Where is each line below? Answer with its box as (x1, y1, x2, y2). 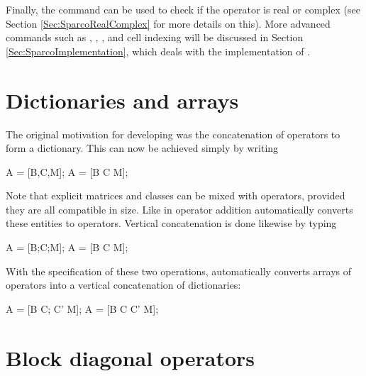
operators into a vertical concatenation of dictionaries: (6, 277, 241, 292)
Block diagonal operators (6, 343, 255, 372)
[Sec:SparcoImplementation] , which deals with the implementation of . (6, 43, 311, 58)
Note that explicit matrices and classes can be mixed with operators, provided (6, 188, 345, 203)
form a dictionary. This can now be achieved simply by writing (6, 140, 279, 155)
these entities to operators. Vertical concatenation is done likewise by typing (6, 216, 337, 231)
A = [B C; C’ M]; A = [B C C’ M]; (6, 301, 159, 316)
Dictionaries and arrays (6, 85, 239, 114)
